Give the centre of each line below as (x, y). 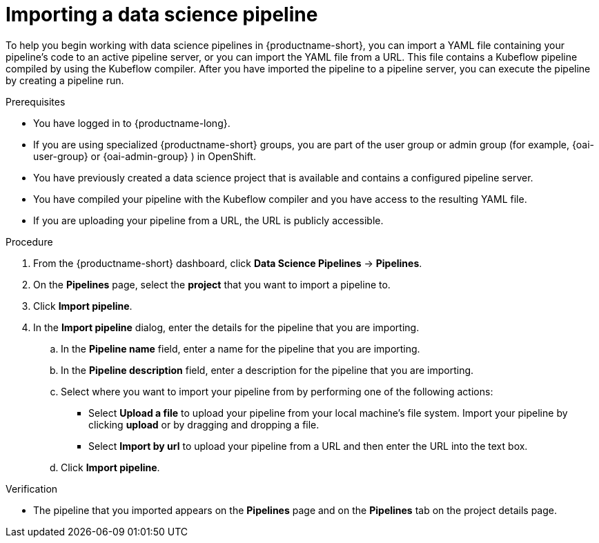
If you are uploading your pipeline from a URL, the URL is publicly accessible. (208, 220)
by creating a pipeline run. (65, 80)
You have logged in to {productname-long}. (132, 123)
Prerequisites (36, 101)
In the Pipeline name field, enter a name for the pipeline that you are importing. (240, 348)
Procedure (29, 241)
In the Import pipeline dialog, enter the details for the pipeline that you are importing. (226, 327)
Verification (32, 488)
